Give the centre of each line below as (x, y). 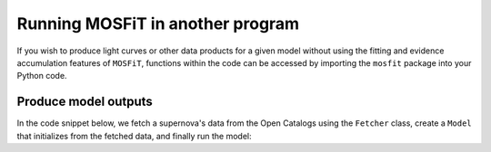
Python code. (42, 76)
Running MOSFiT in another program (158, 24)
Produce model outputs (85, 102)
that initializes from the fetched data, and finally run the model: (134, 136)
